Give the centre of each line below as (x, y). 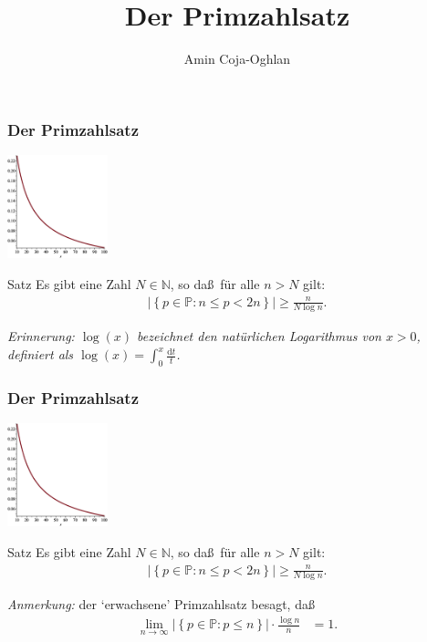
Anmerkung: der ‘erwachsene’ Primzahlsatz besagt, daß (161, 604)
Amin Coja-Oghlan (237, 59)
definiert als (41, 354)
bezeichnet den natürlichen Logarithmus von (259, 336)
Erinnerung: (41, 336)
